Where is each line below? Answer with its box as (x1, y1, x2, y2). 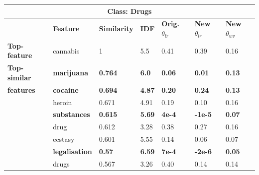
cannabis (53, 45, 80, 56)
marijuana (53, 67, 88, 78)
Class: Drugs (107, 5, 152, 16)
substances (53, 109, 90, 119)
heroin (53, 97, 72, 107)
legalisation (53, 146, 92, 156)
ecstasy (53, 134, 75, 144)
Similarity (99, 23, 133, 34)
